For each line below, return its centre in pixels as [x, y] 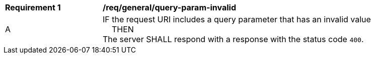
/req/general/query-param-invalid [169, 7]
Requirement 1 [33, 7]
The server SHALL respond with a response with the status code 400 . [233, 39]
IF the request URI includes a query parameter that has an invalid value [237, 19]
